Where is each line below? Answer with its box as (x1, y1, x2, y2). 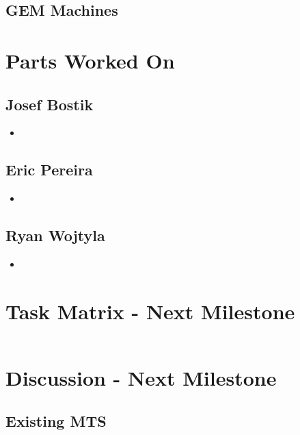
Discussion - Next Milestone (5, 363, 277, 391)
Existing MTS (5, 410, 107, 432)
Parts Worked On (5, 46, 175, 74)
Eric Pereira (5, 159, 93, 180)
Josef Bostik (5, 93, 94, 114)
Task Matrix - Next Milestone (5, 297, 295, 325)
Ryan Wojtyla (5, 225, 105, 246)
